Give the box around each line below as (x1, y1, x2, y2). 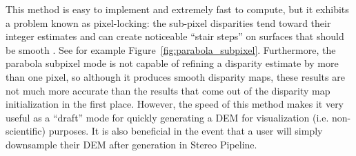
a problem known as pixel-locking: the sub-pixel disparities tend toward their (6, 15, 331, 30)
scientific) (6, 124, 46, 138)
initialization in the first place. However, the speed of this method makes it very (6, 97, 344, 111)
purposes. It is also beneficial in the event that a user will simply (48, 124, 323, 138)
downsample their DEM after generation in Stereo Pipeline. (6, 137, 257, 151)
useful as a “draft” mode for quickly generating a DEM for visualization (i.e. (6, 110, 329, 124)
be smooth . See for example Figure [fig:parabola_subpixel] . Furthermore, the (6, 42, 336, 57)
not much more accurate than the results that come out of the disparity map (6, 83, 330, 97)
